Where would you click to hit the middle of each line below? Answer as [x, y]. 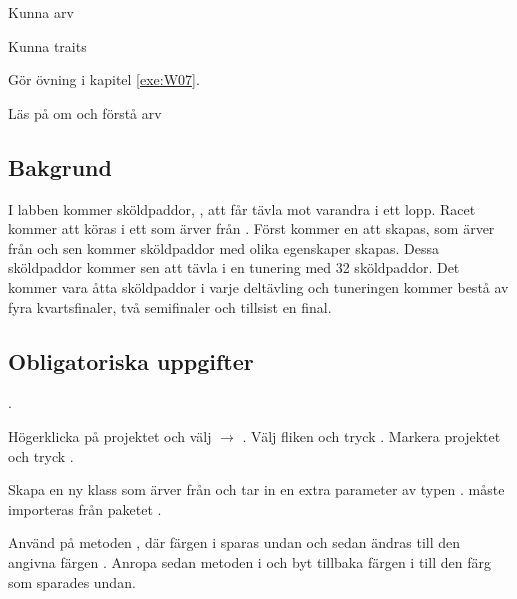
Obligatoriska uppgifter [131, 360]
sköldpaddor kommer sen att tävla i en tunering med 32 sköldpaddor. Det [234, 267]
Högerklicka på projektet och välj [110, 435]
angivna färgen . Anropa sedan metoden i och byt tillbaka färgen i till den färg [249, 561]
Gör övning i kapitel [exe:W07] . [104, 79]
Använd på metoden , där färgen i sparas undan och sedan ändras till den [234, 542]
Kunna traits [47, 45]
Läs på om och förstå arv [85, 112]
